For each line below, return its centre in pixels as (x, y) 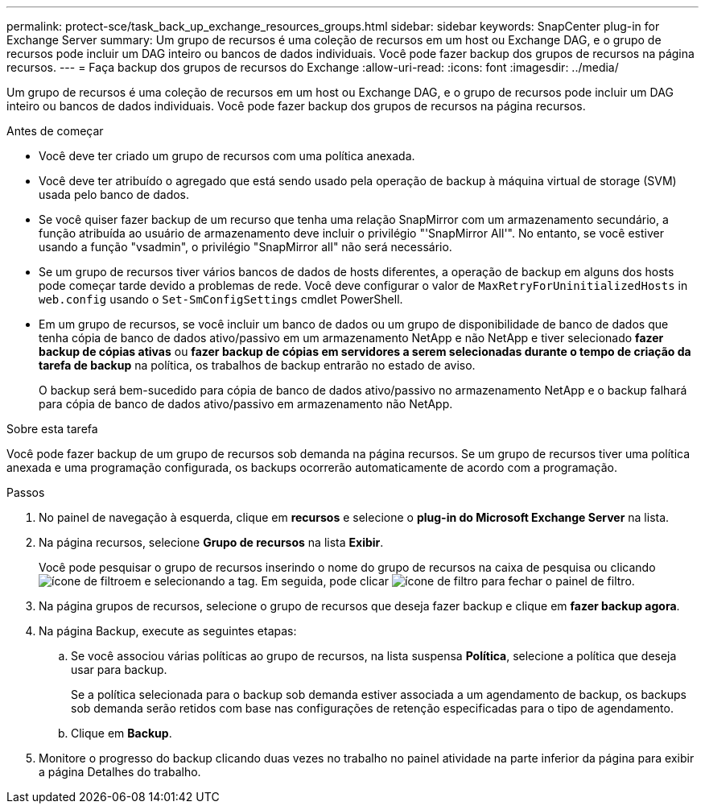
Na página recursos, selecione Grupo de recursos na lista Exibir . (211, 542)
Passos (26, 492)
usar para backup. (119, 669)
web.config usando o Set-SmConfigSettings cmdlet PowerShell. (221, 299)
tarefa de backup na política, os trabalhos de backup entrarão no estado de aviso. (257, 365)
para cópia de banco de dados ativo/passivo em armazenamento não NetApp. (246, 404)
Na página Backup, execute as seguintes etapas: (168, 631)
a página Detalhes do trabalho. (120, 772)
